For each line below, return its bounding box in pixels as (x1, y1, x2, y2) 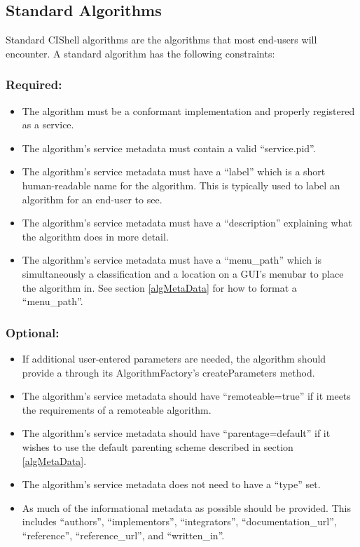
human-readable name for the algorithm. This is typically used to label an (22, 177, 340, 192)
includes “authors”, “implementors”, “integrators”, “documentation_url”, (22, 514, 337, 529)
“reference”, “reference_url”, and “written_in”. (22, 527, 225, 542)
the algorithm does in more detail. (22, 229, 169, 243)
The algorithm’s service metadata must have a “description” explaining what (22, 215, 352, 230)
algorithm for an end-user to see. (22, 191, 162, 206)
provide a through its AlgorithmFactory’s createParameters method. (22, 365, 315, 379)
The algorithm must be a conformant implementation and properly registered (22, 103, 355, 118)
